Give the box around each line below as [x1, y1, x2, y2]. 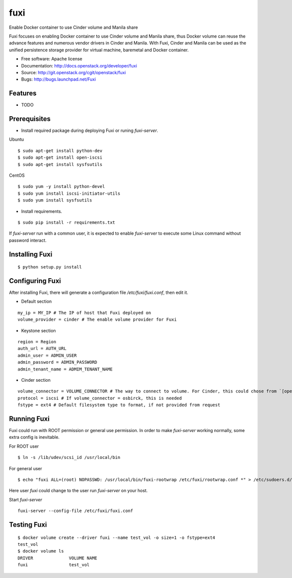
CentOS [9, 172, 25, 178]
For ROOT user [9, 443, 39, 449]
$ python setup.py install [18, 264, 82, 270]
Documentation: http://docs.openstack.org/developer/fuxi [21, 62, 137, 68]
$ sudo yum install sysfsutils [18, 198, 92, 203]
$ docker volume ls [18, 548, 64, 554]
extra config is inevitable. [9, 434, 60, 440]
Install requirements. [21, 208, 62, 214]
